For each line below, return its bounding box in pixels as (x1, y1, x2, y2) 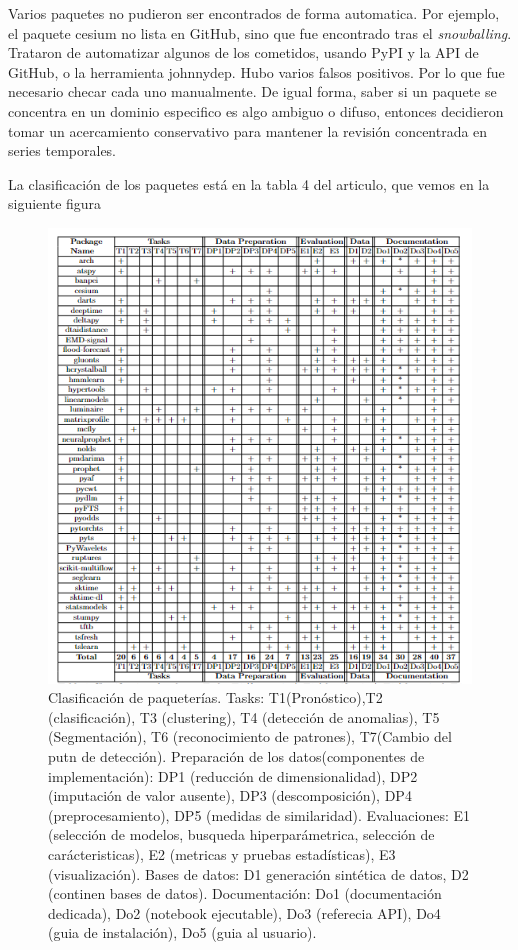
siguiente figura (8, 193, 102, 214)
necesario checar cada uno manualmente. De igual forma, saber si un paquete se (8, 81, 497, 102)
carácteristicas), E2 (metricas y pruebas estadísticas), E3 (48, 844, 396, 865)
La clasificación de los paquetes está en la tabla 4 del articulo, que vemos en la (8, 173, 490, 194)
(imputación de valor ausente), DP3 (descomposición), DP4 (48, 785, 412, 806)
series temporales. (8, 140, 117, 161)
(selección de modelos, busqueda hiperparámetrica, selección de (48, 824, 435, 845)
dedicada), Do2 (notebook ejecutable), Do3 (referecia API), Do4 (48, 902, 441, 923)
